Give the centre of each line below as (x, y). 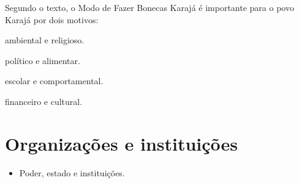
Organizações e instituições (122, 143)
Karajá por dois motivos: (52, 19)
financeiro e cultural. (44, 101)
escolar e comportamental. (54, 81)
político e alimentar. (43, 60)
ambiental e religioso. (45, 40)
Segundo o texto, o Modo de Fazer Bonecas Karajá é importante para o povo (149, 7)
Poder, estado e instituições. (72, 172)
